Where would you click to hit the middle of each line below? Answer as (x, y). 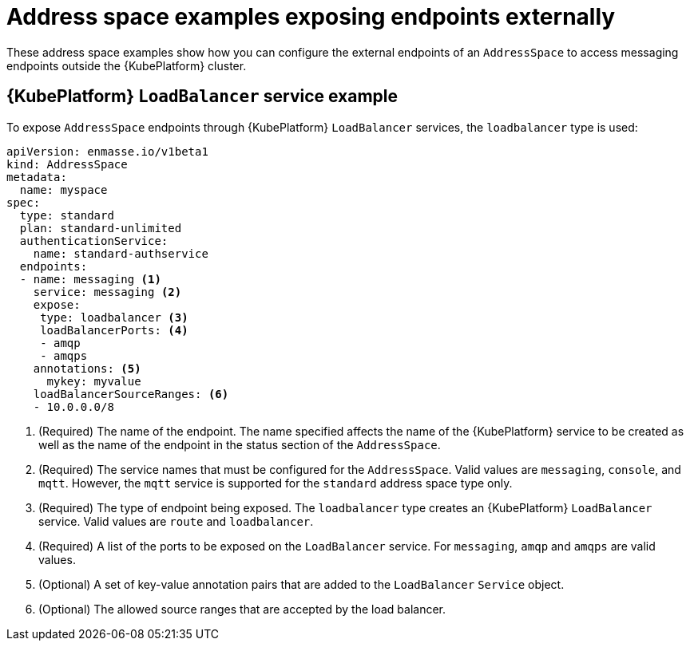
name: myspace (63, 189)
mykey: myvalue (94, 381)
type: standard (67, 215)
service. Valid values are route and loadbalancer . (176, 521)
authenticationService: (94, 241)
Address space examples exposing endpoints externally (311, 17)
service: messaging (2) (107, 292)
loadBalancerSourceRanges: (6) (131, 394)
